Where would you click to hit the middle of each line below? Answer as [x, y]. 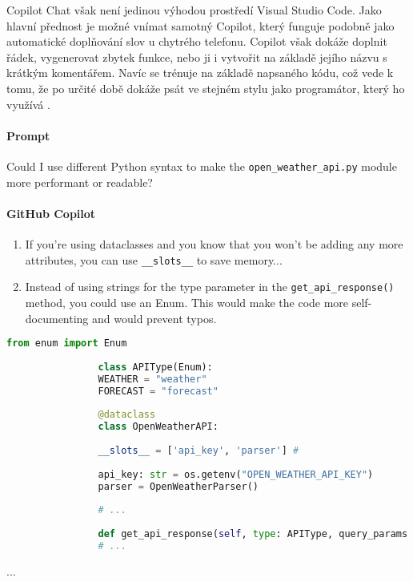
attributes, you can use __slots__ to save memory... [154, 259]
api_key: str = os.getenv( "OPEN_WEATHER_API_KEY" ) [236, 474]
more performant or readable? [80, 182]
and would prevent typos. [154, 318]
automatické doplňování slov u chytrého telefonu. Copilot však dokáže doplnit [197, 41]
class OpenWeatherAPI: [158, 427]
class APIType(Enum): [155, 367]
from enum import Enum [67, 344]
